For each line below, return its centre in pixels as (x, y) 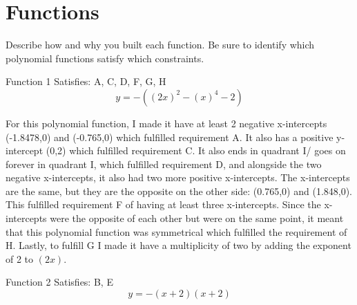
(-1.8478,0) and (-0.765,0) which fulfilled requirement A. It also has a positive (170, 137)
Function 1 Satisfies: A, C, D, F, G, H (86, 81)
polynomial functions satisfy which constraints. (105, 58)
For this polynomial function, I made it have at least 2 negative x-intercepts (166, 123)
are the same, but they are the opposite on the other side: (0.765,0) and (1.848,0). (179, 191)
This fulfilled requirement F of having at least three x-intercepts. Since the (163, 204)
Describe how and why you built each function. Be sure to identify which (160, 45)
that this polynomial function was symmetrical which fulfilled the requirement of (176, 231)
